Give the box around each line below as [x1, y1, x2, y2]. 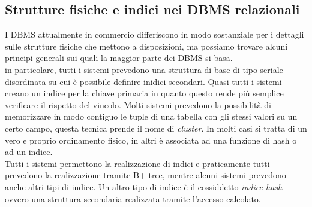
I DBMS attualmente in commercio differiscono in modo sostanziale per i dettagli [5, 28, 304, 41]
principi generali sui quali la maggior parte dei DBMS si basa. [5, 51, 233, 64]
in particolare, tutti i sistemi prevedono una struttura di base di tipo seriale [5, 63, 283, 75]
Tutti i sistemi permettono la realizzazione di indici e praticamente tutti [5, 157, 270, 169]
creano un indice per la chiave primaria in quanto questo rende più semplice [5, 87, 284, 99]
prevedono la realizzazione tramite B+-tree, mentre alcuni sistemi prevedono [5, 169, 286, 181]
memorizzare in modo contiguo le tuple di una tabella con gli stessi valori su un [5, 110, 298, 123]
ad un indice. [5, 145, 53, 158]
